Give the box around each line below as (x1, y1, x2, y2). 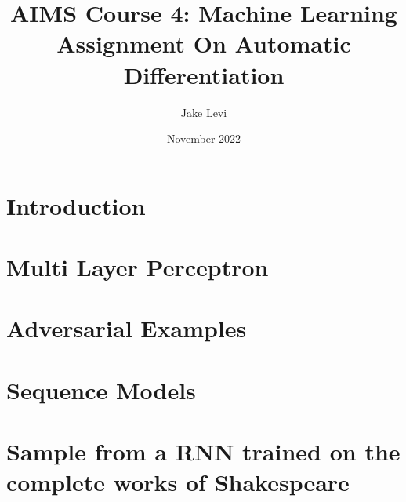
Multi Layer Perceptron (6, 251, 269, 283)
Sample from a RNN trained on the (6, 435, 401, 467)
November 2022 (166, 130, 241, 147)
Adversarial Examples (6, 312, 247, 344)
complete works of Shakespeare (6, 466, 350, 498)
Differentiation (123, 58, 285, 90)
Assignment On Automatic (56, 27, 351, 60)
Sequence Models (6, 373, 196, 406)
